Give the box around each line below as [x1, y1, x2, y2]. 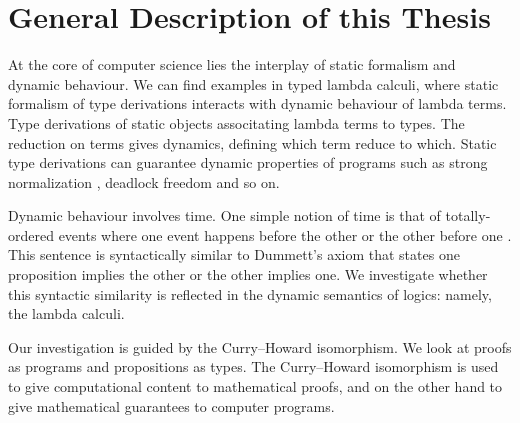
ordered [8, 224, 54, 245]
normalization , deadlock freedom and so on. [8, 171, 280, 192]
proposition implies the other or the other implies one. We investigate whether [8, 264, 488, 285]
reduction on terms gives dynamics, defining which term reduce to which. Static [8, 132, 497, 153]
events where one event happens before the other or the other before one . [58, 224, 512, 245]
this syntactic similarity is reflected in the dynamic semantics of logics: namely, [8, 283, 492, 304]
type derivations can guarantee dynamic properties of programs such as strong [8, 152, 488, 173]
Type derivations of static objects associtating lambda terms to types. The [8, 112, 465, 133]
